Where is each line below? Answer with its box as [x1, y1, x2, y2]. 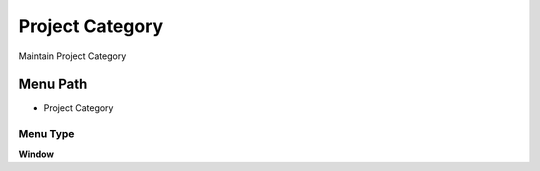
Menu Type [18, 127, 75, 141]
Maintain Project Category [18, 50, 127, 62]
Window [18, 148, 55, 160]
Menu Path [18, 76, 88, 93]
